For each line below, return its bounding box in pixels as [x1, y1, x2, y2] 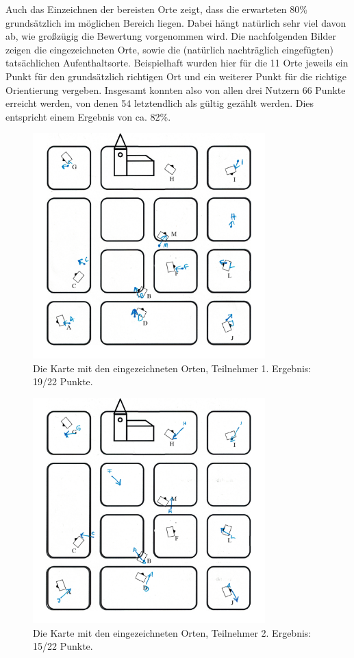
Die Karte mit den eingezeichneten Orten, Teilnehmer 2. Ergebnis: [33, 625, 312, 639]
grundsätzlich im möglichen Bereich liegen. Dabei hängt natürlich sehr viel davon [5, 15, 346, 29]
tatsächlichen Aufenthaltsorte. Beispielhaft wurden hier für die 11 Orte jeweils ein [5, 56, 349, 70]
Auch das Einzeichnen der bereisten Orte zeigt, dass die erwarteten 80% [5, 2, 307, 16]
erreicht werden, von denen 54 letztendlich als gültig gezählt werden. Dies [5, 96, 314, 110]
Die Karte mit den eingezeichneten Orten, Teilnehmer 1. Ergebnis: [33, 361, 312, 375]
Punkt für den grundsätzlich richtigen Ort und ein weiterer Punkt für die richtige [5, 69, 346, 83]
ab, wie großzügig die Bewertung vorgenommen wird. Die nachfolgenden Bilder [5, 29, 336, 43]
